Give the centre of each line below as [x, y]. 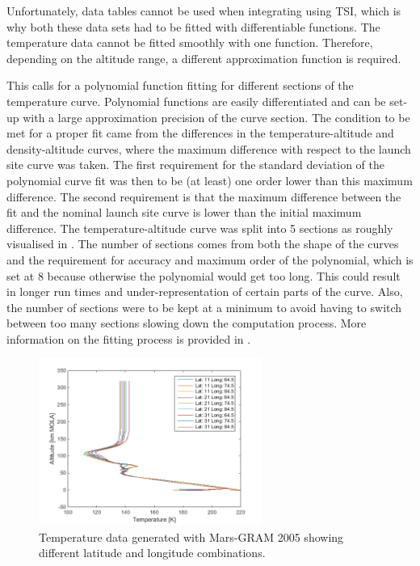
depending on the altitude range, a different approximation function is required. [204, 58]
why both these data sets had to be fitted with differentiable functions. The [193, 26]
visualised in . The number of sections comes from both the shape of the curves [203, 244]
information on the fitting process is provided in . [129, 338]
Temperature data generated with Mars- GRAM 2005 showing [191, 536]
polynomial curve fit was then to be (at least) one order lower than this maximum [210, 180]
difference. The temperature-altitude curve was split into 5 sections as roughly [200, 228]
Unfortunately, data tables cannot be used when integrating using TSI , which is [204, 11]
